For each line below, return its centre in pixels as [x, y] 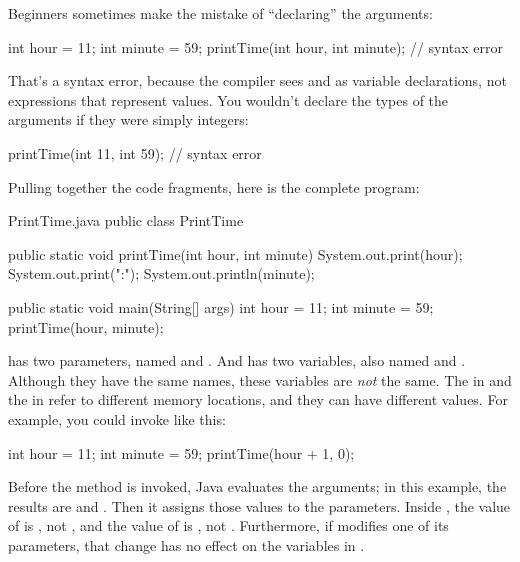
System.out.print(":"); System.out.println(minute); [161, 273]
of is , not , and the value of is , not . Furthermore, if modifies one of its [228, 525]
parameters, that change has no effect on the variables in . [186, 544]
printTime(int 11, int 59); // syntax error [135, 152]
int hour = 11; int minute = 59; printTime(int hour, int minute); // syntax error [256, 46]
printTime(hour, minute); [86, 326]
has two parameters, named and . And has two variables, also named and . [237, 360]
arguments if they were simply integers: [128, 119]
